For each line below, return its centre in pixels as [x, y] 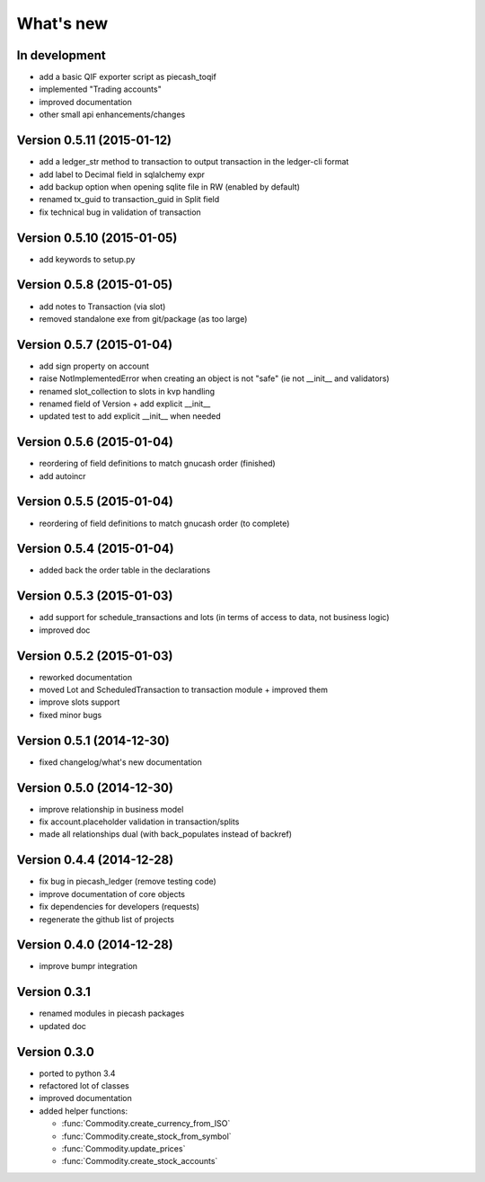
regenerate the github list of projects [107, 919]
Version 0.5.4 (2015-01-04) [95, 549]
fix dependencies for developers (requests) [119, 907]
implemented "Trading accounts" [100, 89]
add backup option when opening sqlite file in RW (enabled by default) [170, 187]
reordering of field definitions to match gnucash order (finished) [157, 464]
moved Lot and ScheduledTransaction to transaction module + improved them [183, 690]
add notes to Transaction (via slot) [102, 307]
